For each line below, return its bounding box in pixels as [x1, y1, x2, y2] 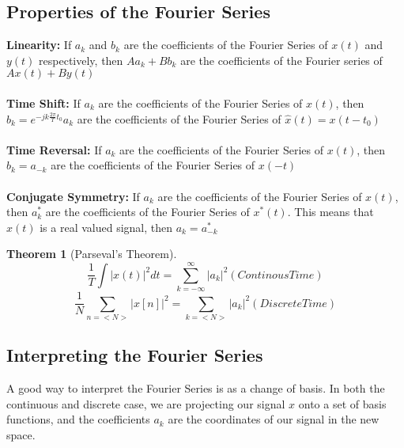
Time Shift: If [6, 94, 81, 111]
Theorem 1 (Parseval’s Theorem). [6, 245, 177, 262]
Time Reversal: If [6, 141, 102, 158]
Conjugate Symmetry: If [6, 188, 140, 204]
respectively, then [39, 51, 123, 68]
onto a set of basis [298, 395, 387, 412]
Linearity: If [6, 36, 72, 53]
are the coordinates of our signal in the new [168, 411, 379, 427]
